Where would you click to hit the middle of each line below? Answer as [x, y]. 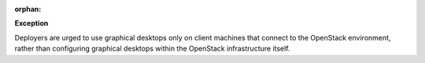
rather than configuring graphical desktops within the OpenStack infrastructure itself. [152, 49]
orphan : [28, 9]
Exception [31, 23]
